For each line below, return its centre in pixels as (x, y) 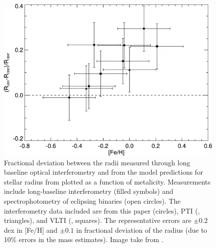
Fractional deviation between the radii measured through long (97, 162)
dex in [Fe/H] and (31, 230)
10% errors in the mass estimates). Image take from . (84, 239)
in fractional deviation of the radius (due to (142, 230)
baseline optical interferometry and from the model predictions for (104, 172)
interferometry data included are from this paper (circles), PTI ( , (102, 210)
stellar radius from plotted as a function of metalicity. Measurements (107, 181)
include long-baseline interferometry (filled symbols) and (89, 191)
